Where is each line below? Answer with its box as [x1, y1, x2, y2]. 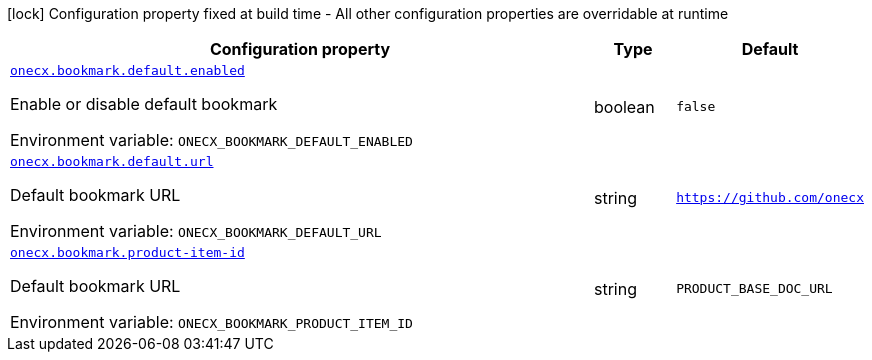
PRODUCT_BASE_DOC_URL [676, 281, 833, 296]
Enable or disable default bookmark [10, 94, 278, 114]
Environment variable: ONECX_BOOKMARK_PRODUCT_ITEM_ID [10, 312, 413, 332]
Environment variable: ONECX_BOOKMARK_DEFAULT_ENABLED [10, 130, 413, 150]
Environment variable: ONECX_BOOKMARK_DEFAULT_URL [10, 221, 382, 241]
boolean [593, 96, 655, 117]
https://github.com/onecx [676, 190, 864, 205]
